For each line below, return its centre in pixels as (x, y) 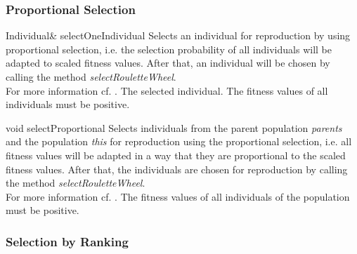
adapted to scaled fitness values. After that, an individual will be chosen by (168, 63)
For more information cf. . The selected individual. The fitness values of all (167, 90)
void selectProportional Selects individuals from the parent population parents (174, 127)
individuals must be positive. (68, 104)
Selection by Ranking (67, 241)
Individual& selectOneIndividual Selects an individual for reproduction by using (178, 35)
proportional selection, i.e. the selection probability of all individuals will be (169, 49)
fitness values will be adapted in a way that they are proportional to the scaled (176, 155)
